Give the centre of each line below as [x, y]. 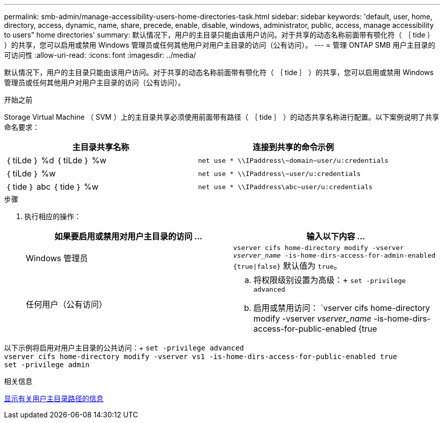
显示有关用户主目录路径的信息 [54, 398]
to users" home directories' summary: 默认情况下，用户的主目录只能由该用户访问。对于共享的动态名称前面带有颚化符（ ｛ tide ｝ [219, 35]
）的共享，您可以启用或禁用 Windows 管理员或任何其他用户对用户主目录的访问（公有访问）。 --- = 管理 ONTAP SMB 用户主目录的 [220, 45]
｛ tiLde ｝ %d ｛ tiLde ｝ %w [56, 160]
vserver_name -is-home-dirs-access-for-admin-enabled [335, 255]
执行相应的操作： [53, 216]
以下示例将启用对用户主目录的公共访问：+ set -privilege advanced [124, 348]
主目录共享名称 [101, 147]
